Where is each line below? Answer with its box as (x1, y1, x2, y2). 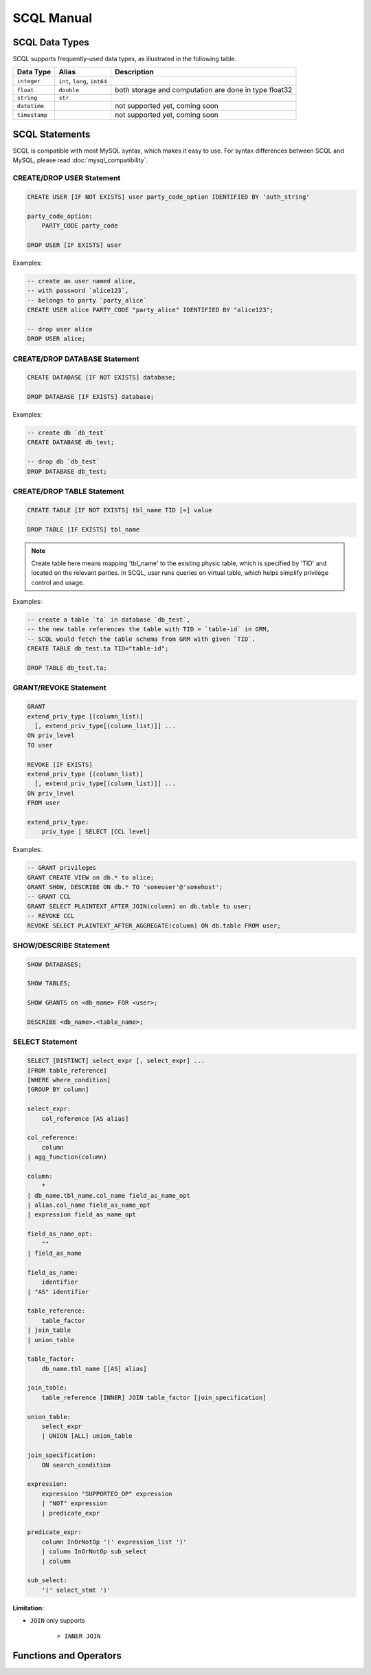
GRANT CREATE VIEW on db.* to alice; (27, 873, 155, 882)
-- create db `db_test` (27, 429, 108, 437)
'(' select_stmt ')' (41, 1586, 111, 1594)
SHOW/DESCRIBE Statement (12, 941, 110, 950)
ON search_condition (41, 1461, 111, 1469)
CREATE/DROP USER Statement (12, 173, 121, 183)
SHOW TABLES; (27, 980, 71, 987)
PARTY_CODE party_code (41, 222, 118, 230)
